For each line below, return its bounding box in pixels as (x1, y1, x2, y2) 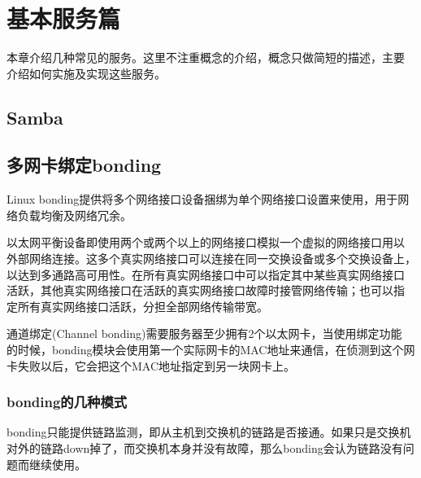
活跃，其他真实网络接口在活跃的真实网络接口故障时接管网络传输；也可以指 (7, 282, 405, 299)
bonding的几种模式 (7, 392, 128, 412)
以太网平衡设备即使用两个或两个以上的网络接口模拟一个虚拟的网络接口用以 (7, 234, 405, 251)
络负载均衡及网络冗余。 (7, 206, 132, 223)
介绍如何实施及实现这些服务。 (7, 64, 166, 81)
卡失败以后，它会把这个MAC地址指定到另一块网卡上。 (7, 357, 296, 374)
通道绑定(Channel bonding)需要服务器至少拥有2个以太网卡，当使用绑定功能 (7, 325, 402, 342)
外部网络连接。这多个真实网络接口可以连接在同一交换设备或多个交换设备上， (7, 250, 416, 267)
